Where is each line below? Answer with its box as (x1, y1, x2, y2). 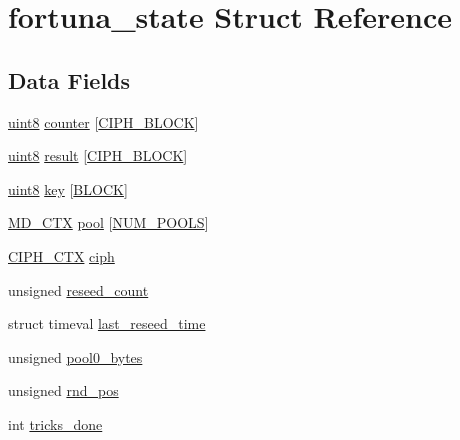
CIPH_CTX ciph (8, 245, 115, 266)
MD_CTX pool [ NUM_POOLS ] (8, 212, 209, 233)
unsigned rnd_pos (8, 380, 119, 401)
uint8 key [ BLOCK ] (8, 178, 128, 199)
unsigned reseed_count (8, 279, 149, 300)
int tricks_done (8, 413, 103, 434)
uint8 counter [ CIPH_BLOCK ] (8, 111, 199, 132)
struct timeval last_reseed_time (8, 313, 206, 334)
